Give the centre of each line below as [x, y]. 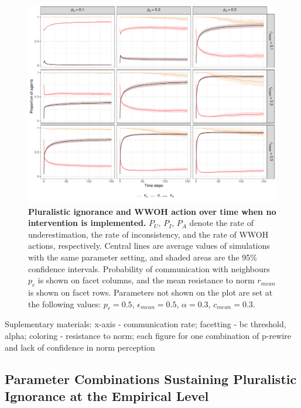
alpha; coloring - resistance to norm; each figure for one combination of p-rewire [148, 336]
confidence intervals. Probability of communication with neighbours [149, 268]
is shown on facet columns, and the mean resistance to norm [146, 280]
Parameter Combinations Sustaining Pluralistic [151, 378]
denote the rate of [221, 223]
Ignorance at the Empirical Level [107, 396]
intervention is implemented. [87, 223]
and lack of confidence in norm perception [80, 347]
